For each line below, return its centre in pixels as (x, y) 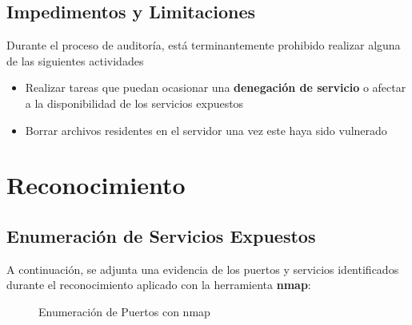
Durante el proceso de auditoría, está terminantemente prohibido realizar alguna (204, 45)
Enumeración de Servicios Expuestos (161, 235)
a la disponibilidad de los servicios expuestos (134, 103)
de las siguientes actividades (75, 60)
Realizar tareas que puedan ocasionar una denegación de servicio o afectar (216, 87)
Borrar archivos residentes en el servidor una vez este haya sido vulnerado (206, 130)
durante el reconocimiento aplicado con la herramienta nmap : (159, 285)
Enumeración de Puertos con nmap (124, 311)
